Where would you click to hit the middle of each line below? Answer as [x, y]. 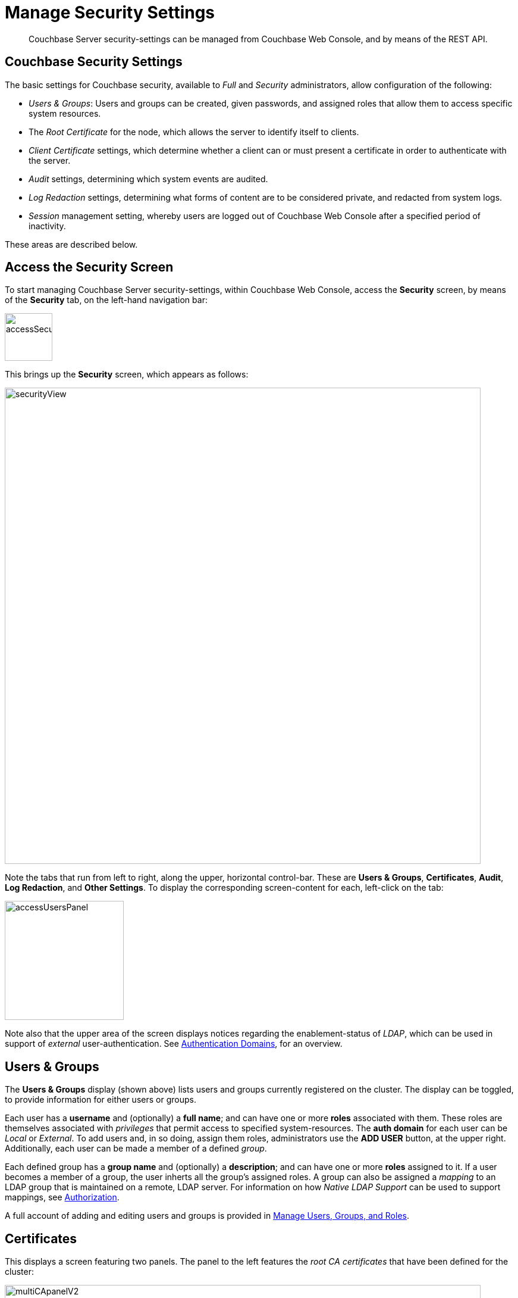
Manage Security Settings [110, 13]
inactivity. [47, 226]
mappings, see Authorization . [62, 1197]
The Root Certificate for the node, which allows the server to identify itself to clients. [194, 132]
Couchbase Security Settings [94, 62]
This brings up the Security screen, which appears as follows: [127, 375]
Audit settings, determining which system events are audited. [148, 179]
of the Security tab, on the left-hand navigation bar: [106, 300]
